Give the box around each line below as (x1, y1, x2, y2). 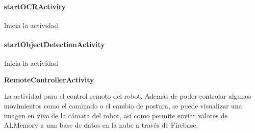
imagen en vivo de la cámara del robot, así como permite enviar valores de (4, 110, 228, 120)
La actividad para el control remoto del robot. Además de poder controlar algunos (4, 91, 251, 101)
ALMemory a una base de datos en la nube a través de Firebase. (4, 120, 198, 130)
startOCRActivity (4, 1, 66, 11)
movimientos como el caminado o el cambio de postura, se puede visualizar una (4, 100, 242, 110)
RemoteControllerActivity (4, 74, 94, 84)
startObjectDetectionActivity (4, 39, 105, 49)
